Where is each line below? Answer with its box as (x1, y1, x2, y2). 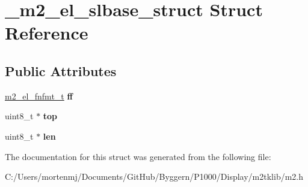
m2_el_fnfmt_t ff (5, 89, 73, 102)
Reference (5, 20, 88, 45)
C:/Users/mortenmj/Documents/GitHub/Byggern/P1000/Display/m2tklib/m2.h (5, 170, 304, 183)
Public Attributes (5, 61, 117, 80)
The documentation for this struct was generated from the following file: (5, 150, 271, 162)
